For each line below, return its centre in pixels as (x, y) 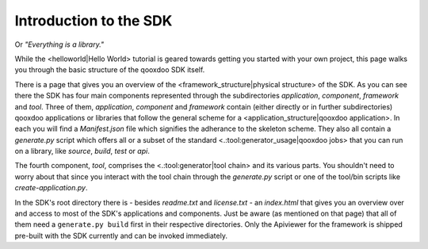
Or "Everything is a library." (59, 44)
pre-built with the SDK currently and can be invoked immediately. (121, 236)
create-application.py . (51, 188)
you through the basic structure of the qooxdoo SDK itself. (110, 70)
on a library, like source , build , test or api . (82, 151)
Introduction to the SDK (94, 21)
